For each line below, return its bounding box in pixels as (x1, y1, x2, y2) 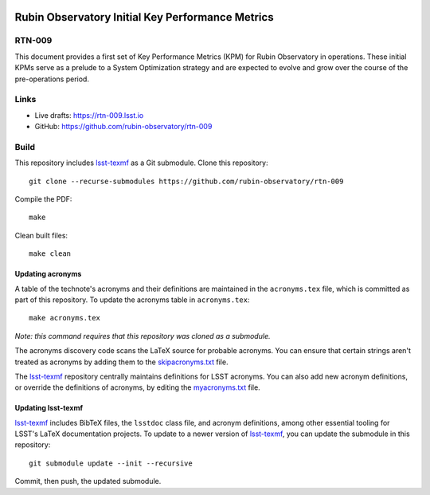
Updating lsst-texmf (14, 403, 84, 413)
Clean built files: (14, 230, 68, 240)
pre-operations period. (14, 74, 89, 84)
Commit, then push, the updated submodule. (14, 477, 162, 486)
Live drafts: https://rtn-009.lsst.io (34, 110, 144, 120)
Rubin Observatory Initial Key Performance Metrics (14, 10, 274, 24)
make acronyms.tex (29, 313, 101, 323)
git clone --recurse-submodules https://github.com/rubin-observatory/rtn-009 (29, 176, 344, 186)
